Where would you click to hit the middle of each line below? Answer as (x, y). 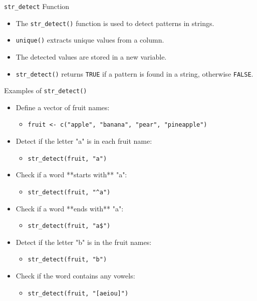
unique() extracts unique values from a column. (90, 40)
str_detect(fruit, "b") (67, 260)
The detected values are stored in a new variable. (91, 56)
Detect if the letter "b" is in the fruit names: (84, 242)
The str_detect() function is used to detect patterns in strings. (115, 23)
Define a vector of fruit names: (63, 107)
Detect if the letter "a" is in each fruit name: (84, 141)
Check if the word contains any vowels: (75, 276)
